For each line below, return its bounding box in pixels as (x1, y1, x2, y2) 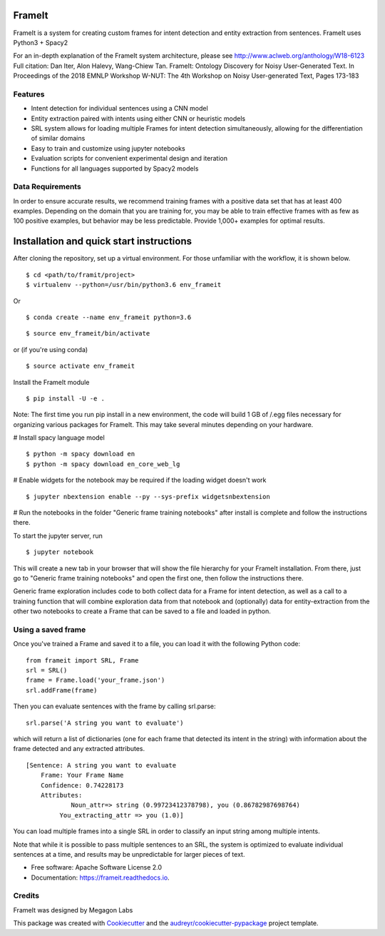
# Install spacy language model (13, 433, 105, 442)
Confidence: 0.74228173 (40, 781, 124, 789)
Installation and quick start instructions (13, 236, 192, 248)
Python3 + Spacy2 (13, 38, 68, 46)
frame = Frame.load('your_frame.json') (26, 676, 165, 685)
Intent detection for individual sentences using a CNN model (31, 104, 208, 113)
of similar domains (31, 134, 86, 143)
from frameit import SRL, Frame (26, 656, 139, 664)
